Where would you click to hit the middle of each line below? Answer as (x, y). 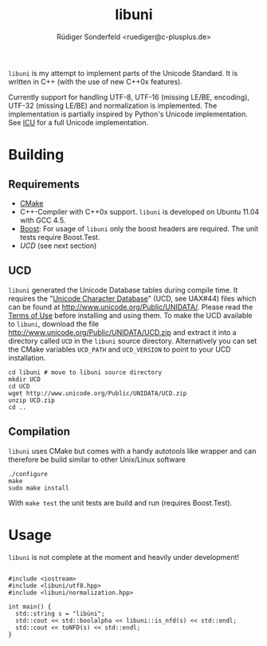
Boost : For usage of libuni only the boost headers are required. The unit (139, 228)
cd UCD (19, 386)
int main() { (30, 607)
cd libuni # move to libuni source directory (85, 372)
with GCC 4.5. (43, 220)
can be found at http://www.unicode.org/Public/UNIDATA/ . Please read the (131, 307)
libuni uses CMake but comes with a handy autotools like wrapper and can (132, 451)
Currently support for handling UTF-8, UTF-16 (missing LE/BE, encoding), (129, 97)
